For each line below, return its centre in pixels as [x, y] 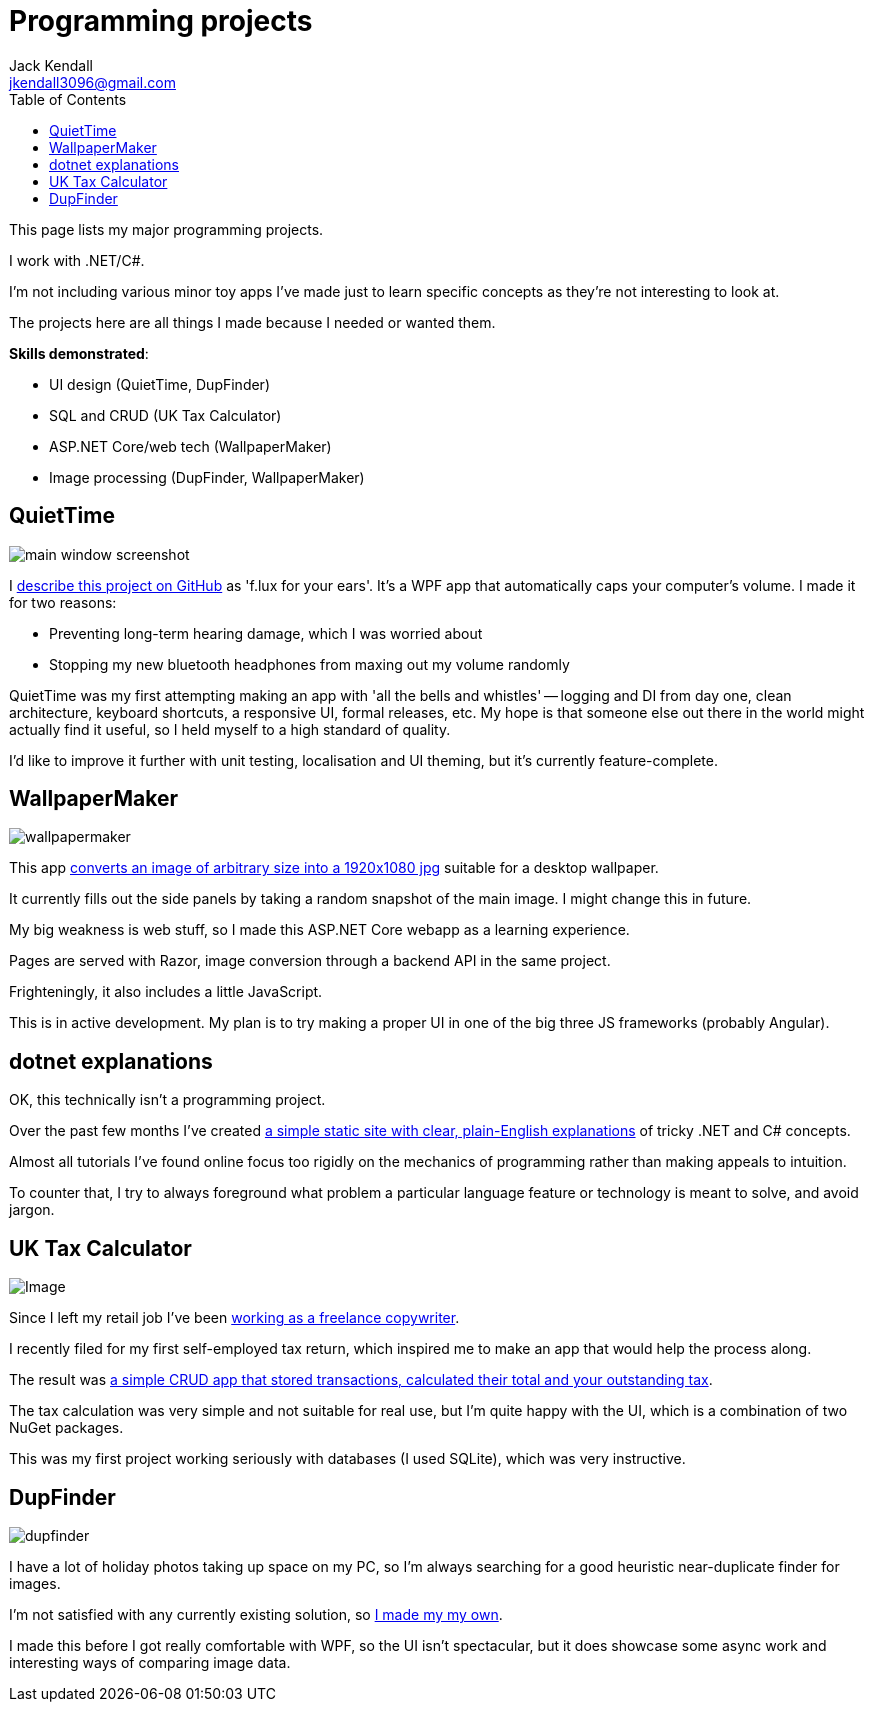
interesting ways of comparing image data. [150, 1662]
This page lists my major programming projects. [166, 229]
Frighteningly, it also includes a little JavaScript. [166, 992]
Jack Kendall [51, 65]
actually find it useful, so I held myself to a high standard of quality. [230, 729]
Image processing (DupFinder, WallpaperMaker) [207, 477]
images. [35, 1583]
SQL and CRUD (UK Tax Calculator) [165, 415]
